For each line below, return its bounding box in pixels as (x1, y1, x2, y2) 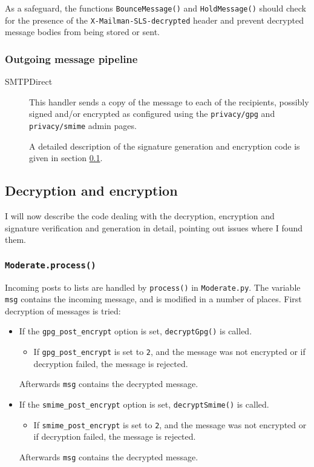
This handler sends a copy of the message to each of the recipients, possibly (29, 95, 309, 108)
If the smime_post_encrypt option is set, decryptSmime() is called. (19, 398, 269, 411)
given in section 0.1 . (29, 151, 103, 164)
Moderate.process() (5, 260, 96, 270)
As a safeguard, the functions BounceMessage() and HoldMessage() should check (5, 2, 306, 14)
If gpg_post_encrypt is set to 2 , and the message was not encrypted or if (33, 345, 306, 358)
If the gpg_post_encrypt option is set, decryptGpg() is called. (19, 325, 252, 337)
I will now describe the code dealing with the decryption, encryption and (5, 210, 275, 222)
